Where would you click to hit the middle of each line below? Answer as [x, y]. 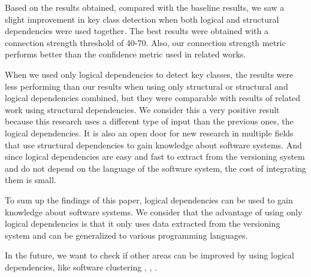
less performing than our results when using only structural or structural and [147, 86]
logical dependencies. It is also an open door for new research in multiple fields [149, 133]
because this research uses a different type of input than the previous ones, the [149, 121]
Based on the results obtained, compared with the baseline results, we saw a [145, 7]
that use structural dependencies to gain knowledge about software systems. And [153, 144]
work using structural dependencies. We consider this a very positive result [142, 109]
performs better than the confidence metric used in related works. [126, 54]
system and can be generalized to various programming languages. [126, 235]
